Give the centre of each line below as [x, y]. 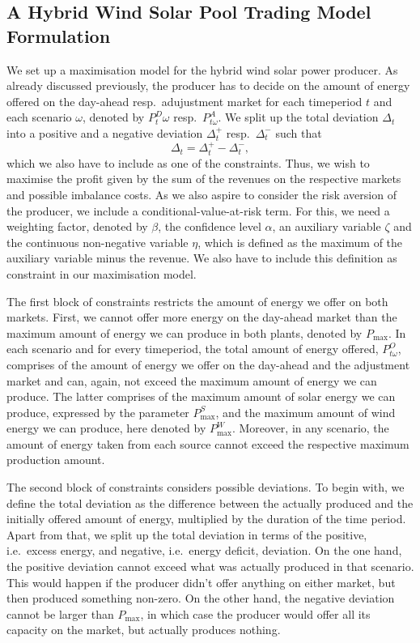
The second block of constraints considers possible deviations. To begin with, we [206, 487]
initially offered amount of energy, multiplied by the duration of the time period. [206, 519]
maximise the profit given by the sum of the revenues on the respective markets [204, 179]
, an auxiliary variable [327, 226]
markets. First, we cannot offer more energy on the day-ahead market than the [202, 317]
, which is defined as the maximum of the [300, 242]
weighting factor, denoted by [77, 226]
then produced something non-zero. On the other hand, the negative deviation [201, 598]
